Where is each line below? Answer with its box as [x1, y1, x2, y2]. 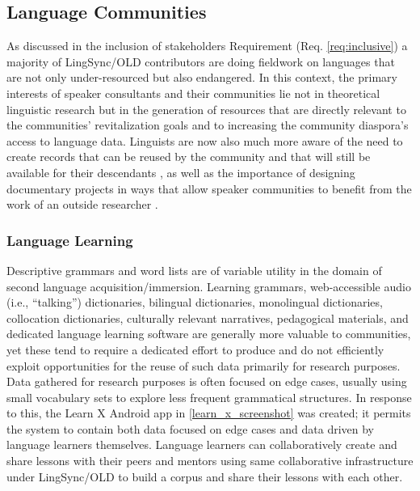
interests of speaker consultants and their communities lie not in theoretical [6, 84, 380, 101]
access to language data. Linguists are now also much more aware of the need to [6, 132, 403, 149]
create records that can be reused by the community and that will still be [6, 148, 371, 165]
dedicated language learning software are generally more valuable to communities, [6, 325, 411, 342]
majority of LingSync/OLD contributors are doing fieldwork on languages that [6, 53, 395, 70]
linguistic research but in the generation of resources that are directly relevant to [6, 100, 406, 117]
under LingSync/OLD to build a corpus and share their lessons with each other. [6, 468, 403, 485]
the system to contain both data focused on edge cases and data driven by [6, 420, 375, 437]
